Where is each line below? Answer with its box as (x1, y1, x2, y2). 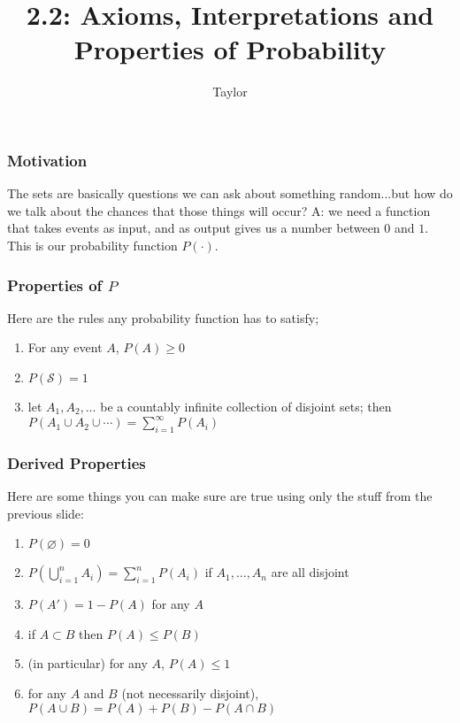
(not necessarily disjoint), (121, 684, 259, 703)
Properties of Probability (73, 31, 387, 67)
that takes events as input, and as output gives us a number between (7, 219, 380, 237)
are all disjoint (271, 563, 349, 581)
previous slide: (7, 504, 84, 522)
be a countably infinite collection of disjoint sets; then (100, 396, 392, 415)
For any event (27, 338, 103, 357)
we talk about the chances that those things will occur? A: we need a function (7, 201, 431, 219)
